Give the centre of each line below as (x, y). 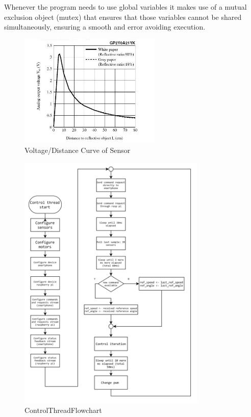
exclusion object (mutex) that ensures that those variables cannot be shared (123, 17)
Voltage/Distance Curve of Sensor (78, 150)
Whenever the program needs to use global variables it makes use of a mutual (125, 7)
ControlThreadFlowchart (63, 410)
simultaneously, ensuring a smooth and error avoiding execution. (105, 27)
